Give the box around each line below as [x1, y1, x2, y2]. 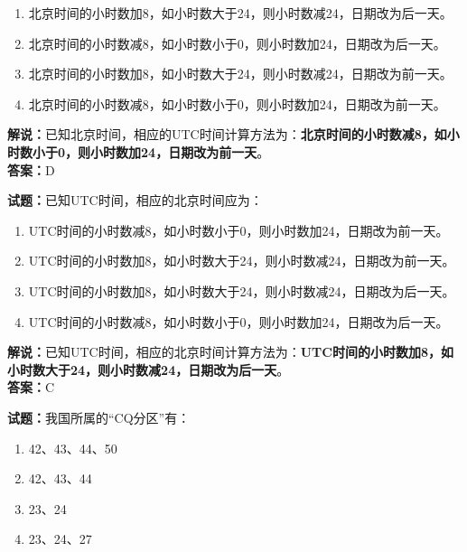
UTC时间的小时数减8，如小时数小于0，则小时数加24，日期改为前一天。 [28, 220, 449, 239]
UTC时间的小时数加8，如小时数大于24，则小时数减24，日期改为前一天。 [28, 251, 455, 270]
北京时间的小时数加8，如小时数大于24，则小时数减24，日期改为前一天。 [28, 64, 453, 83]
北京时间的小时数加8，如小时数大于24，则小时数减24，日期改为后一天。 [28, 4, 453, 22]
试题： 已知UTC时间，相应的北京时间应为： [7, 191, 263, 210]
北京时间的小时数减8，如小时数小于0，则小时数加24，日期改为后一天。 [28, 33, 446, 52]
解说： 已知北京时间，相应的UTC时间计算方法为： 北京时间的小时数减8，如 [7, 125, 447, 144]
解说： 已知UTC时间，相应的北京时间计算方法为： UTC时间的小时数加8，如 [7, 342, 453, 361]
